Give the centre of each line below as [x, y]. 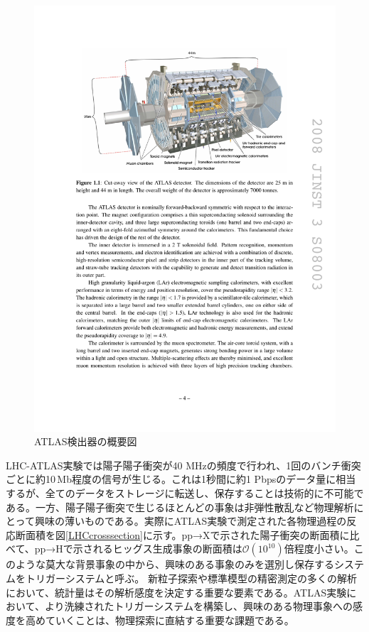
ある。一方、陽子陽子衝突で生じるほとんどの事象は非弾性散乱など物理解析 [180, 507]
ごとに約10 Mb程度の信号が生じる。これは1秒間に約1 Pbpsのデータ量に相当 [181, 479]
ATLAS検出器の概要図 [86, 441]
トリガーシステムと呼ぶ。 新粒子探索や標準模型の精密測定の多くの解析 [191, 578]
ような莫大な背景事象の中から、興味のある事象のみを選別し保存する [175, 564]
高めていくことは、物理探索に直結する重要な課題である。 [160, 620]
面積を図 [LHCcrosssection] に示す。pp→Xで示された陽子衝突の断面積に [187, 534]
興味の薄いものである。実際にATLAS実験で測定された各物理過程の [191, 521]
